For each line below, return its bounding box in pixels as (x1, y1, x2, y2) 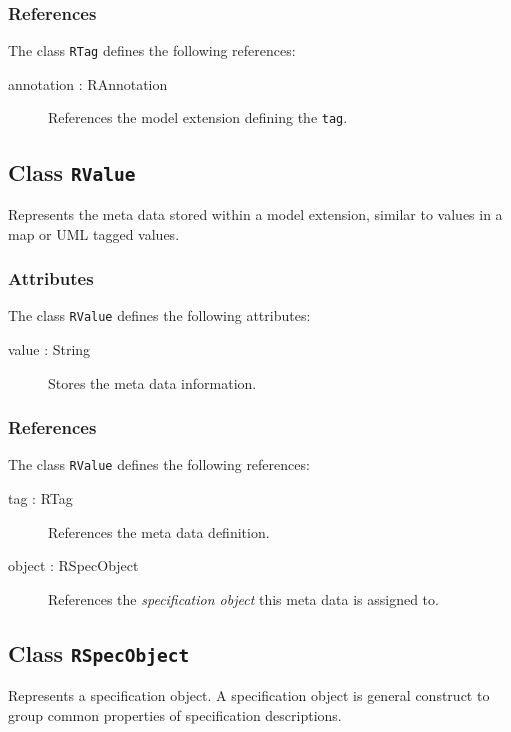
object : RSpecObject (8, 555, 139, 576)
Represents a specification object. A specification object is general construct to (8, 685, 490, 706)
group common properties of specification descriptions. (8, 704, 342, 725)
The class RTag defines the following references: (8, 40, 296, 61)
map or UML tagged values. (8, 223, 180, 244)
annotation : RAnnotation (8, 73, 168, 94)
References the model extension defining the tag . (48, 107, 348, 128)
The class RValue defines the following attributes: (8, 305, 311, 326)
